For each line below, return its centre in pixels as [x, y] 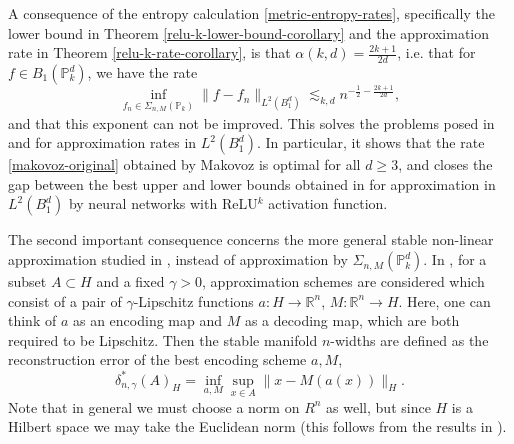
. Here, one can [444, 300]
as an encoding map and [147, 320]
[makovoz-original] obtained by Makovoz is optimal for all [184, 164]
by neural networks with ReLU [163, 203]
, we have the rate [142, 72]
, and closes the [445, 164]
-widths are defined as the [409, 339]
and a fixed [130, 281]
